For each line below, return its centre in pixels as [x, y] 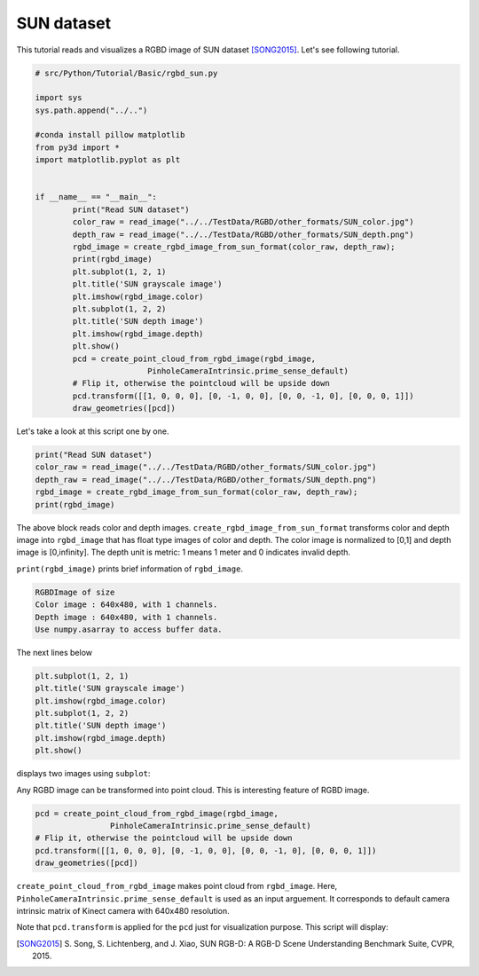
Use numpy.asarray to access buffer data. [129, 629]
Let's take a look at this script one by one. [93, 431]
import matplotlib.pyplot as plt [108, 160]
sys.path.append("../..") [91, 110]
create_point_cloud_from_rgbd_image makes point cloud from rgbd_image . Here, [177, 886]
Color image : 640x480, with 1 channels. [126, 605]
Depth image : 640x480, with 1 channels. [126, 617]
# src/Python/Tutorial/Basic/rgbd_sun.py [126, 73]
